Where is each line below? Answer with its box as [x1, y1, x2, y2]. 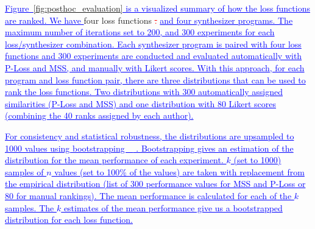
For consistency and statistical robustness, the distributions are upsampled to [5, 129, 294, 142]
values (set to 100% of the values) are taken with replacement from [54, 165, 305, 178]
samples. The [5, 201, 54, 214]
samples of [5, 165, 44, 178]
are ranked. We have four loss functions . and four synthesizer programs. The [5, 13, 293, 26]
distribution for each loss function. [5, 213, 133, 226]
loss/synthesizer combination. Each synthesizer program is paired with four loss [5, 37, 302, 50]
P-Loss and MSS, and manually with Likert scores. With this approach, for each [5, 61, 305, 74]
